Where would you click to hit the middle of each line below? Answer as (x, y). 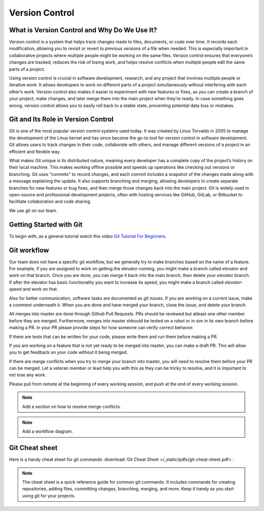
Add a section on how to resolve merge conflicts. (72, 406)
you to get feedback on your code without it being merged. (68, 352)
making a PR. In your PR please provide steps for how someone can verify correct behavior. (101, 328)
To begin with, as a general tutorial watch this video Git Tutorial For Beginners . (88, 236)
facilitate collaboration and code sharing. (50, 202)
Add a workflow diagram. (48, 431)
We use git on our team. (33, 211)
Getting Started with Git (46, 224)
